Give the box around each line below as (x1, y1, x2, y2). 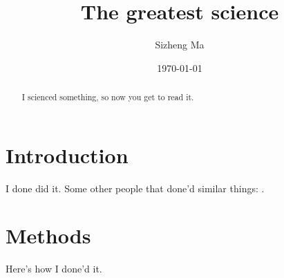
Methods (6, 221, 91, 250)
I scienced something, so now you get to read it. (21, 91, 194, 103)
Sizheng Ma (155, 37, 205, 52)
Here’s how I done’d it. (6, 261, 102, 276)
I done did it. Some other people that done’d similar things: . (6, 180, 265, 195)
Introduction (6, 140, 129, 169)
